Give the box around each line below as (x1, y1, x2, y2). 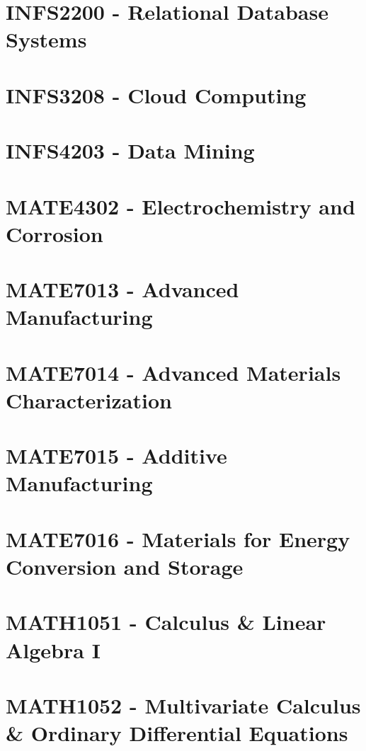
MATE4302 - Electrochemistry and (6, 191, 355, 220)
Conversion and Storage (6, 551, 244, 580)
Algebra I (6, 635, 101, 664)
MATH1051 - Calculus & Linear (6, 607, 326, 636)
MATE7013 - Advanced (6, 275, 239, 304)
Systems (6, 25, 87, 54)
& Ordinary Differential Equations (6, 718, 348, 747)
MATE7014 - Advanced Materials (6, 357, 341, 386)
